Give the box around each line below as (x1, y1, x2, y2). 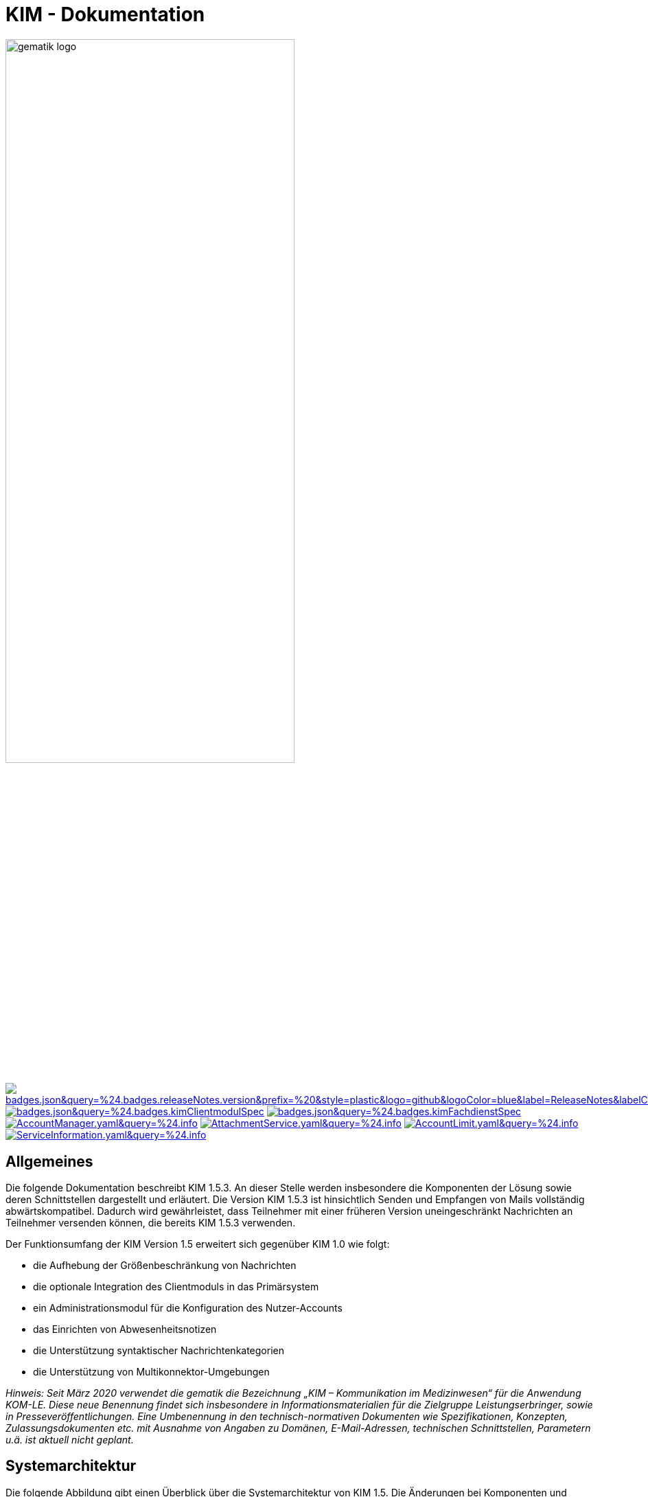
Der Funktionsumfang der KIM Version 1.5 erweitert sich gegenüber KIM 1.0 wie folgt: (5, 1237, 390, 1250)
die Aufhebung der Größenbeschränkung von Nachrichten (33, 1259, 297, 1271)
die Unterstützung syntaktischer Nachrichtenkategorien (33, 1344, 284, 1356)
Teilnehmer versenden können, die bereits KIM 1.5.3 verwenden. (5, 1216, 296, 1229)
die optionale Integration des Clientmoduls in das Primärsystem (33, 1280, 319, 1292)
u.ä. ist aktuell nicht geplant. (5, 1433, 134, 1445)
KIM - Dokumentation (5, 3, 205, 26)
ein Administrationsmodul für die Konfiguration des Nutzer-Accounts (33, 1301, 343, 1314)
